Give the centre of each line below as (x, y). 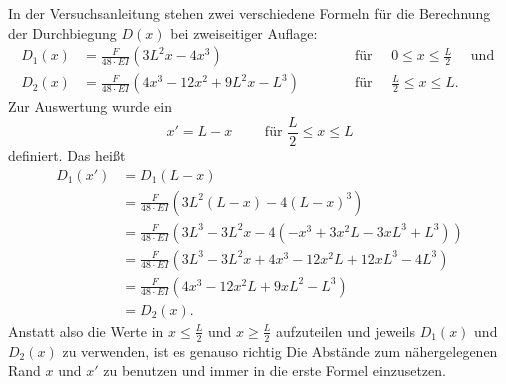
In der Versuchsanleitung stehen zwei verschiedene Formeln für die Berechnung (249, 13)
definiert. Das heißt (67, 154)
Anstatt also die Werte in (86, 330)
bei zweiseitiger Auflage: (244, 32)
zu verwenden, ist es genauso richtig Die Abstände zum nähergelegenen (280, 350)
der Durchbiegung (62, 32)
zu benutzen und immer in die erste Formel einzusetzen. (274, 370)
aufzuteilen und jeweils (345, 330)
